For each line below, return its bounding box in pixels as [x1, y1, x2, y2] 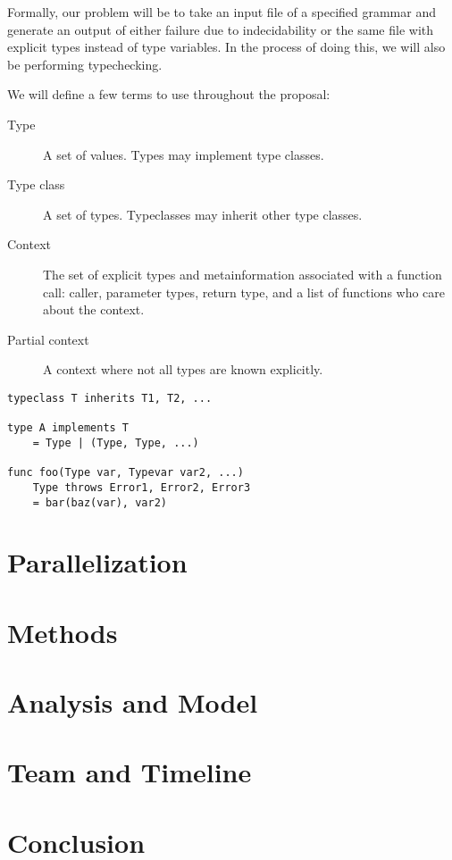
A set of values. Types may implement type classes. [43, 145, 324, 163]
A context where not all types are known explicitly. [43, 360, 323, 379]
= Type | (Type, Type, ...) [32, 436, 199, 449]
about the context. [43, 300, 145, 319]
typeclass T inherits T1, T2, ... [7, 391, 213, 405]
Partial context [7, 330, 89, 348]
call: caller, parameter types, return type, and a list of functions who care [43, 282, 446, 301]
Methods [7, 614, 118, 650]
